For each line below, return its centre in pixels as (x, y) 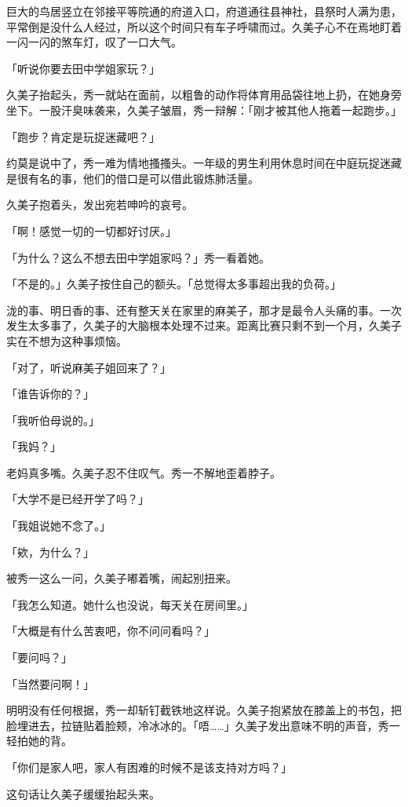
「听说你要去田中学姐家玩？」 (83, 68)
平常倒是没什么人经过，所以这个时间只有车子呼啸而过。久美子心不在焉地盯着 (204, 26)
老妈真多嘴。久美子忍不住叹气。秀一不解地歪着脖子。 (144, 472)
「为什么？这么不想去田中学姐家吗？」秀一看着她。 (138, 257)
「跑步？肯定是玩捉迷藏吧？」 (83, 136)
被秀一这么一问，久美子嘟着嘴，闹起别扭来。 (122, 578)
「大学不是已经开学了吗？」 (78, 499)
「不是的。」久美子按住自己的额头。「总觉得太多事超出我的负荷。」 (174, 284)
